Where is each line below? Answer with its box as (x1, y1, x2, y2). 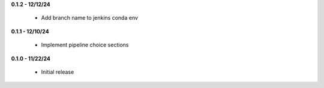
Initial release (41, 68, 74, 76)
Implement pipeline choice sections (41, 42, 129, 49)
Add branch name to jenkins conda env (41, 14, 138, 21)
